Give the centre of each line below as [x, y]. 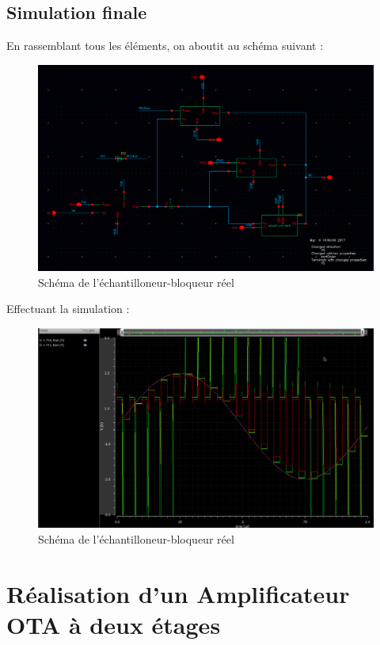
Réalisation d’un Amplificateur [178, 593]
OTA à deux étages [114, 624]
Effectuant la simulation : [68, 309]
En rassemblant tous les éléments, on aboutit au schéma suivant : [165, 46]
